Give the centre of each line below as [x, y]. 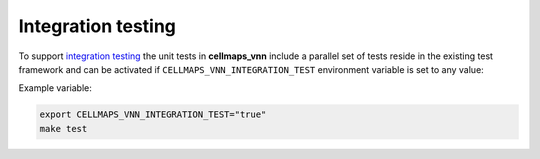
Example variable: [55, 88]
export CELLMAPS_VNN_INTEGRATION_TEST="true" [153, 114]
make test [63, 128]
